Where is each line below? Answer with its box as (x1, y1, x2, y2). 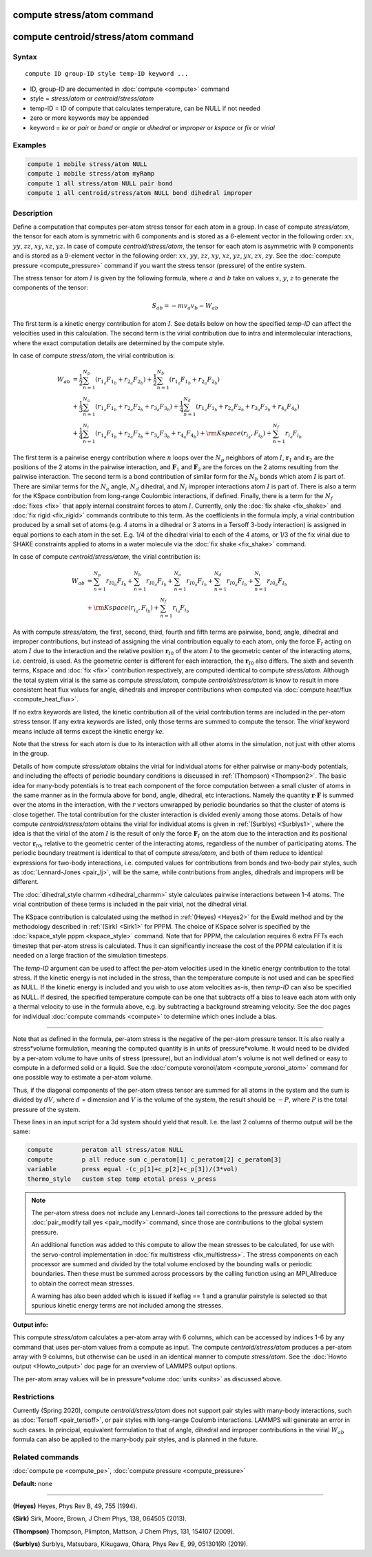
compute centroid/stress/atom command (12, 31, 194, 43)
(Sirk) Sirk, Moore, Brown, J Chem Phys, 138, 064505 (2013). (12, 1514, 187, 1523)
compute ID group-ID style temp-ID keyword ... (25, 70, 189, 77)
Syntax (12, 52, 37, 62)
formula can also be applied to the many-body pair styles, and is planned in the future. (12, 1435, 258, 1443)
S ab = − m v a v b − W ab (152, 302, 219, 311)
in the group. (12, 750, 50, 758)
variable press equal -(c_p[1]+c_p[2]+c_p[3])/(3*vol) (27, 1165, 238, 1173)
